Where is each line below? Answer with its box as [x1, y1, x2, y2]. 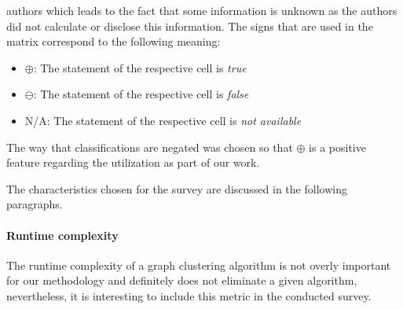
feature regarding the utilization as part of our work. [6, 154, 260, 171]
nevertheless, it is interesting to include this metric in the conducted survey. [6, 287, 372, 303]
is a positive [309, 138, 366, 155]
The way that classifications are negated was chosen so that [6, 138, 293, 155]
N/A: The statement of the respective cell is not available [24, 112, 302, 128]
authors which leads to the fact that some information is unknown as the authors [6, 2, 398, 18]
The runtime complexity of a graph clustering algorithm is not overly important [6, 256, 391, 273]
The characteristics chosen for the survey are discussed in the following [6, 180, 347, 197]
